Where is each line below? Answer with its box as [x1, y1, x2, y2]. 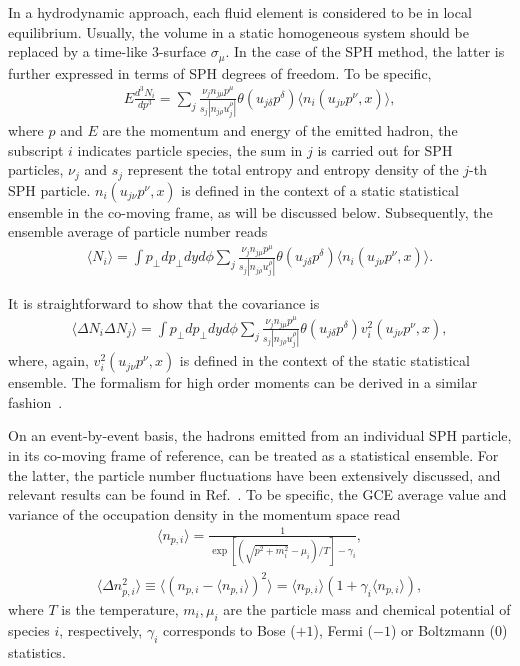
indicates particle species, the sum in [77, 139, 303, 160]
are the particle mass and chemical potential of [223, 598, 511, 619]
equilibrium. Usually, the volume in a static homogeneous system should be [8, 21, 469, 42]
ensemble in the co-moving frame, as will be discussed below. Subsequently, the [8, 201, 493, 222]
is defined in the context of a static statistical [181, 179, 459, 200]
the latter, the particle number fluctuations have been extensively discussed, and [8, 464, 501, 485]
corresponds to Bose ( [162, 619, 296, 640]
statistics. [8, 641, 66, 662]
